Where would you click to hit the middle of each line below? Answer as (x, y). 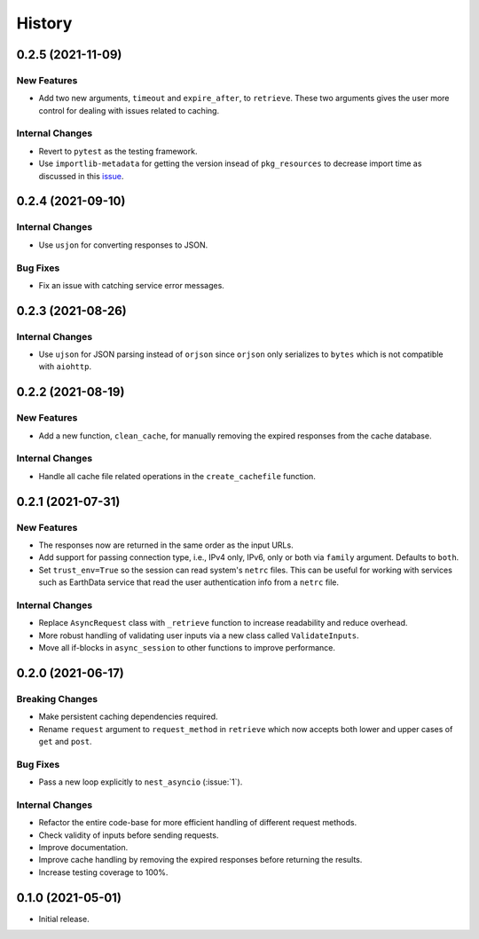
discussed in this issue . (81, 176)
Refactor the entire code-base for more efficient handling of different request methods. (198, 823)
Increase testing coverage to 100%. (103, 872)
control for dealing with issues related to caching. (129, 110)
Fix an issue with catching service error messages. (132, 285)
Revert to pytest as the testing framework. (118, 151)
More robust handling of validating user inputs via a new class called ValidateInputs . (199, 635)
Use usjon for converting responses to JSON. (123, 245)
